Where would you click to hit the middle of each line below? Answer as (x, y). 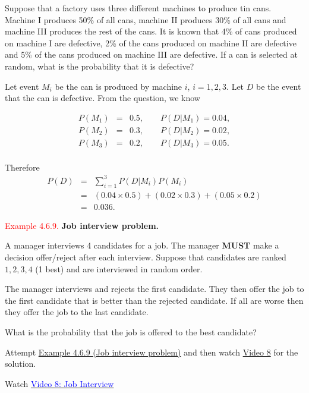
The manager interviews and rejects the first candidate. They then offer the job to (154, 289)
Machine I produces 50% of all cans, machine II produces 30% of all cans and (146, 19)
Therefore (22, 167)
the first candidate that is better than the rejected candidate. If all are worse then (154, 300)
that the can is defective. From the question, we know (103, 98)
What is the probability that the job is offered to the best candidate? (131, 332)
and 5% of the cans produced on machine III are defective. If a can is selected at (151, 54)
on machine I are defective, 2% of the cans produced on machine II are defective (151, 43)
